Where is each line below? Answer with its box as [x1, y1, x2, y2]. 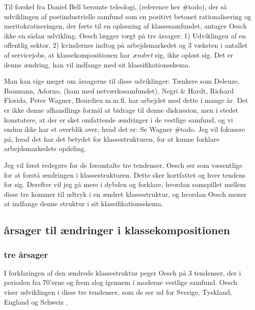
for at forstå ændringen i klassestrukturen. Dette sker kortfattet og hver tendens [4, 169, 246, 180]
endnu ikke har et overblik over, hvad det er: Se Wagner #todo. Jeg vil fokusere [4, 124, 245, 134]
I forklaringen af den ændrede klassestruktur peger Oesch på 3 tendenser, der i [4, 267, 241, 278]
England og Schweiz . [4, 296, 68, 307]
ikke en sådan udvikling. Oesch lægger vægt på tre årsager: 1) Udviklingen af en [4, 30, 246, 40]
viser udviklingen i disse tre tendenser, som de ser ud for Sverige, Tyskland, [4, 287, 232, 297]
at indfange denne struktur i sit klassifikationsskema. [4, 198, 163, 209]
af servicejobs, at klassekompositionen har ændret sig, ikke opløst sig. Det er [4, 49, 233, 60]
